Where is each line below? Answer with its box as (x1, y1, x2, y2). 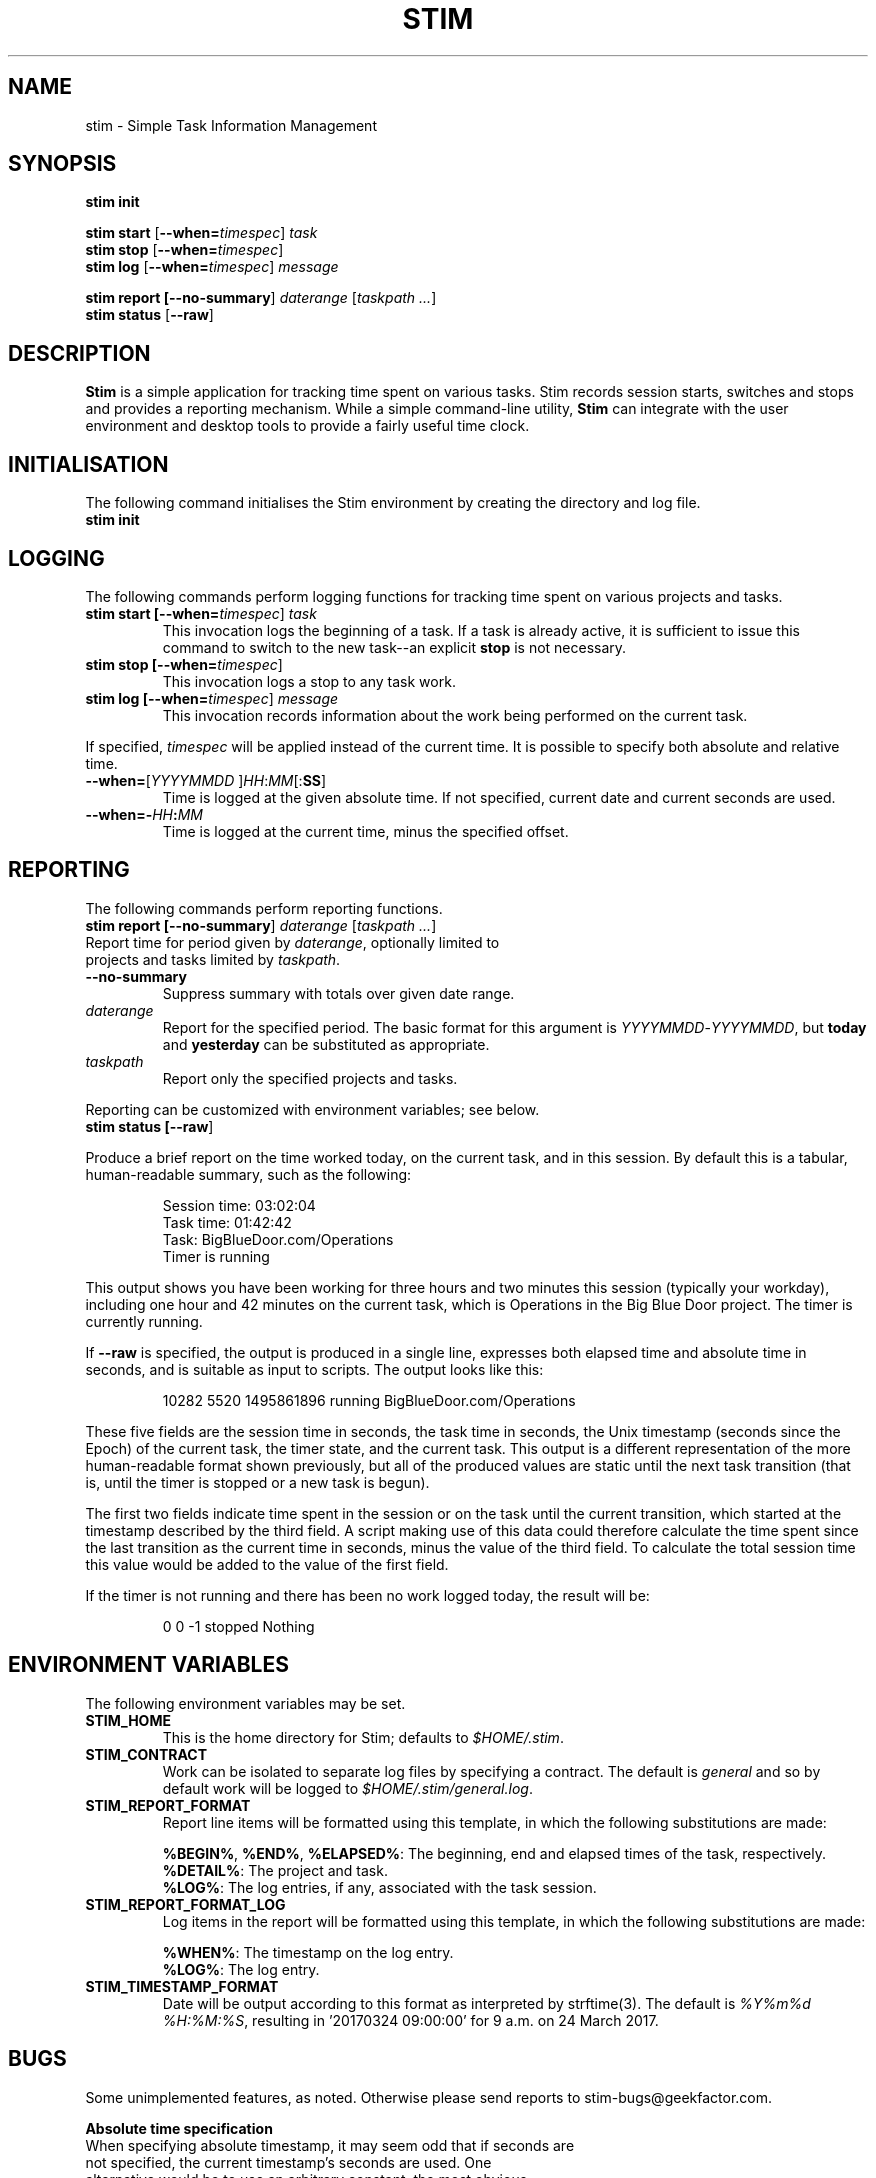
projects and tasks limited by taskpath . (85, 950, 341, 968)
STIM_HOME (85, 1711, 171, 1729)
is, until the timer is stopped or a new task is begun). (85, 1473, 430, 1491)
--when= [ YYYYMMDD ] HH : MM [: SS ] (85, 771, 327, 789)
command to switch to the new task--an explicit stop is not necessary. (162, 638, 627, 656)
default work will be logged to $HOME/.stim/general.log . (162, 1779, 533, 1797)
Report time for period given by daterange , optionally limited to (85, 933, 500, 951)
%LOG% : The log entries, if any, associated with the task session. (162, 1878, 597, 1896)
